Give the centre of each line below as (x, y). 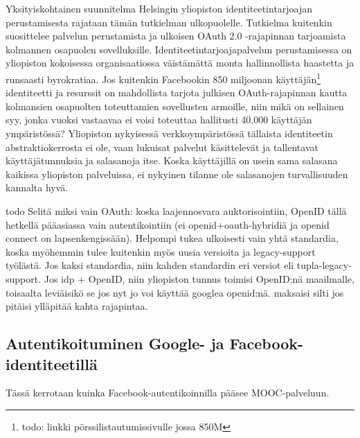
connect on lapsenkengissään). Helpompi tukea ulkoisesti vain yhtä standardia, (172, 238)
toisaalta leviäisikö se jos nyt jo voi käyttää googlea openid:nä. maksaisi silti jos (175, 292)
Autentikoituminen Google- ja (115, 343)
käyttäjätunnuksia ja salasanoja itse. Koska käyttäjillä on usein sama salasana (172, 160)
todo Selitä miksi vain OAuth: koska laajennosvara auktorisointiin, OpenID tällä (176, 210)
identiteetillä (52, 363)
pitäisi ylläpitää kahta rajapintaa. (77, 306)
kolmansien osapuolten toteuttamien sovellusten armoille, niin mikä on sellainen (175, 106)
